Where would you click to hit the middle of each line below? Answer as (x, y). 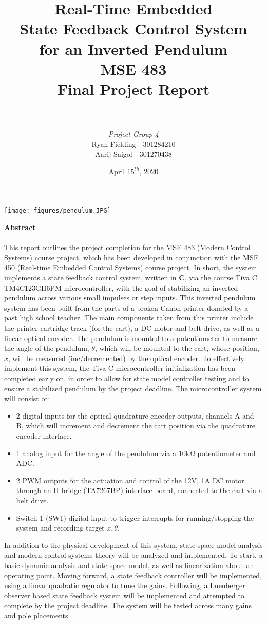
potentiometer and (226, 453)
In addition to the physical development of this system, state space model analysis (133, 545)
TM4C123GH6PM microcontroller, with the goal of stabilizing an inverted (121, 287)
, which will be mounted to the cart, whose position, (177, 348)
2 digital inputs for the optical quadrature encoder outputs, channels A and (135, 415)
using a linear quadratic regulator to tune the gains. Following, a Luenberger (125, 585)
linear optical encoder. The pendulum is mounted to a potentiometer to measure (131, 338)
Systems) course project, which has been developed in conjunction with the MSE (131, 257)
